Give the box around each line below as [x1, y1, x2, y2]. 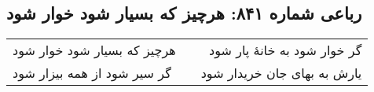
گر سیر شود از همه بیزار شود [13, 64, 171, 83]
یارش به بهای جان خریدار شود [200, 64, 362, 83]
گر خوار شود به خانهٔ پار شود [209, 41, 362, 60]
